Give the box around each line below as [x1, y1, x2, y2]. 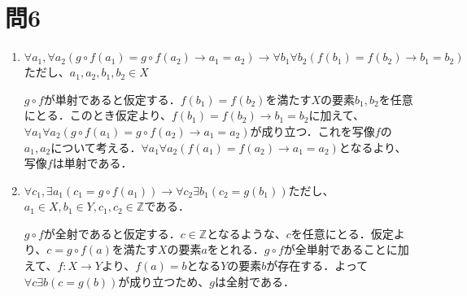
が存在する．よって [266, 257, 369, 274]
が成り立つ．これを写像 [250, 122, 375, 139]
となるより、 [338, 138, 407, 155]
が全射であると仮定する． [43, 224, 181, 242]
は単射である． [52, 155, 133, 172]
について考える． [50, 138, 142, 155]
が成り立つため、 [118, 272, 210, 289]
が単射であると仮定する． [43, 90, 181, 107]
